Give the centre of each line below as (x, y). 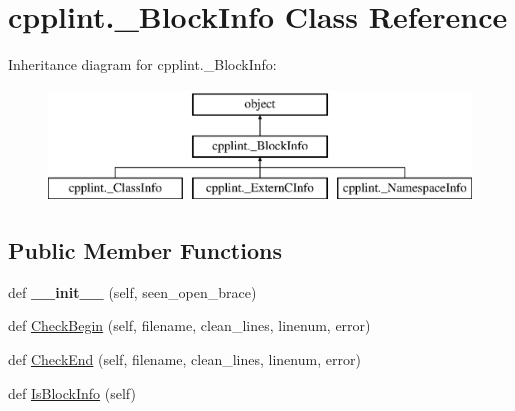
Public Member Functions (145, 250)
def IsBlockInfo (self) (72, 392)
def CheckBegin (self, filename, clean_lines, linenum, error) (189, 325)
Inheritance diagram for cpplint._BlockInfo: (142, 64)
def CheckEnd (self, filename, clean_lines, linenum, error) (184, 359)
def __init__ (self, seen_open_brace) (132, 291)
